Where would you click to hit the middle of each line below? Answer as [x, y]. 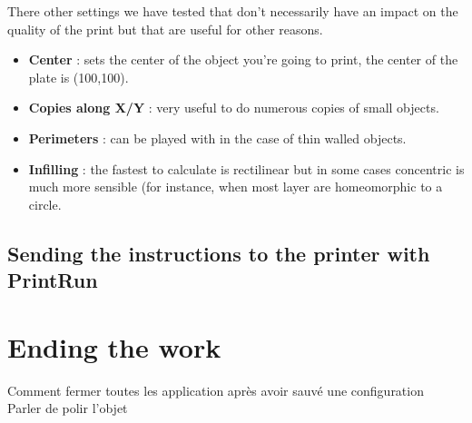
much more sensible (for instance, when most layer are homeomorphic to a [236, 187]
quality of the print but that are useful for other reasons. [165, 29]
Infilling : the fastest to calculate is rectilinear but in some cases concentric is [246, 168]
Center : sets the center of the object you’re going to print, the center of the [243, 59]
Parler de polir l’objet [68, 408]
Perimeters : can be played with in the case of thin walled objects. [217, 138]
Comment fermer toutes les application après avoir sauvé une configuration [216, 390]
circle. [45, 204]
